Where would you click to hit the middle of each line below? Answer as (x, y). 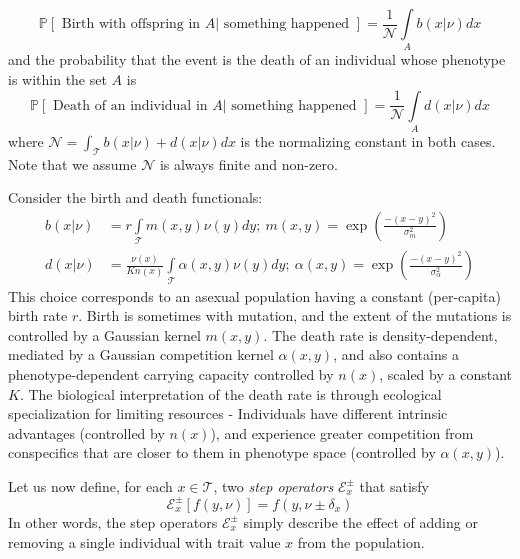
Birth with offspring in (131, 24)
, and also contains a (396, 354)
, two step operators (273, 485)
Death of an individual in (130, 105)
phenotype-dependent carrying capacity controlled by (171, 373)
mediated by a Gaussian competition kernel (141, 354)
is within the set (57, 78)
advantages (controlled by (86, 432)
